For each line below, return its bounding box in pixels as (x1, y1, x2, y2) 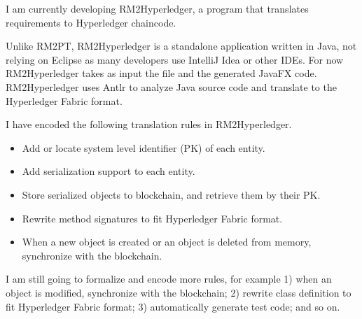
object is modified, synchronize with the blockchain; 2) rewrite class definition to (6, 285, 351, 299)
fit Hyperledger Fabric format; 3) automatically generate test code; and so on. (6, 299, 340, 313)
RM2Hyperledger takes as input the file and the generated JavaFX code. (6, 66, 317, 80)
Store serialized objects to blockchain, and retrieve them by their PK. (22, 187, 321, 201)
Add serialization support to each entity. (22, 164, 195, 178)
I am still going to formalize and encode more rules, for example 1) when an (6, 271, 332, 286)
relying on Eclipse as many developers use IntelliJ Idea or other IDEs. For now (6, 52, 344, 66)
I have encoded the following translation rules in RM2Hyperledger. (6, 117, 292, 132)
